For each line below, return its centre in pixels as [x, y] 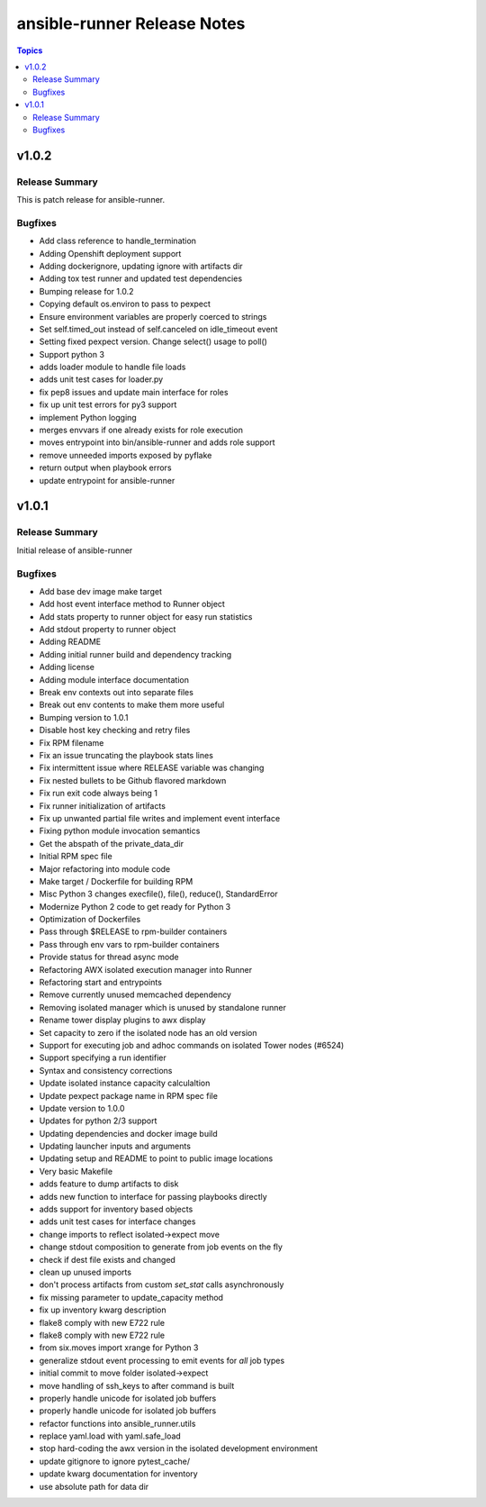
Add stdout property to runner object [108, 630]
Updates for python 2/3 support [98, 1121]
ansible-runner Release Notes [131, 23]
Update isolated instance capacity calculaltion [125, 1083]
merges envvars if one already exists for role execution [141, 430]
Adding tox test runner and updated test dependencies [141, 278]
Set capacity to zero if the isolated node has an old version [148, 1032]
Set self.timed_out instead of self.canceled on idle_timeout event [158, 329]
